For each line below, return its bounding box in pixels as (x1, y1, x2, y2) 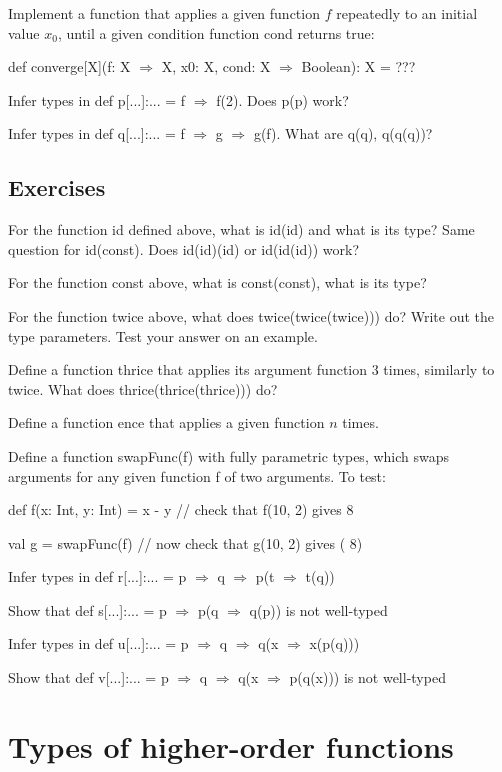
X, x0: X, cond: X (161, 56, 271, 77)
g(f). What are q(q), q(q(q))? (253, 123, 433, 144)
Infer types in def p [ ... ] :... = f (8, 89, 186, 110)
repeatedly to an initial (336, 3, 478, 23)
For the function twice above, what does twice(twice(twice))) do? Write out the (8, 305, 495, 326)
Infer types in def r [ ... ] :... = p (8, 566, 187, 587)
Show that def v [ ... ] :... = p (8, 667, 169, 688)
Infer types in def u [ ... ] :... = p (8, 633, 189, 654)
